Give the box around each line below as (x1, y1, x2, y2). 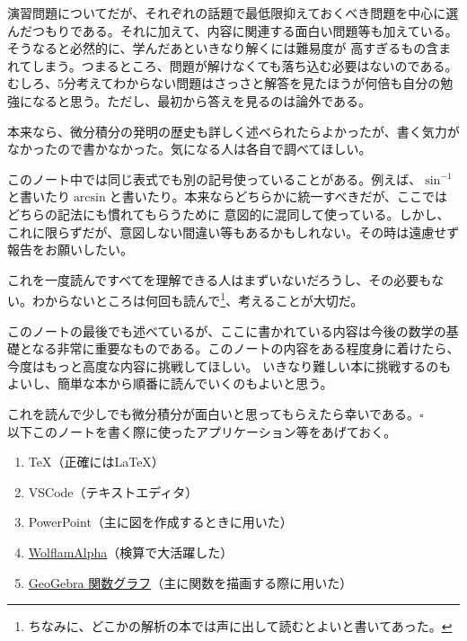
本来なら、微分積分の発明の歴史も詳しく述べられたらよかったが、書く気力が (7, 121, 460, 140)
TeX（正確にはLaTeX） (28, 452, 164, 471)
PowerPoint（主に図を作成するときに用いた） (28, 512, 293, 531)
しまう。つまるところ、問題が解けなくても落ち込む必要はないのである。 (31, 56, 458, 75)
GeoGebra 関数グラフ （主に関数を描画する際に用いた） (28, 573, 353, 592)
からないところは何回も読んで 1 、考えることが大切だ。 (44, 289, 364, 309)
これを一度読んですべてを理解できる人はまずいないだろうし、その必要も (7, 270, 432, 289)
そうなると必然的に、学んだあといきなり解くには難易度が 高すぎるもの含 (7, 39, 439, 58)
